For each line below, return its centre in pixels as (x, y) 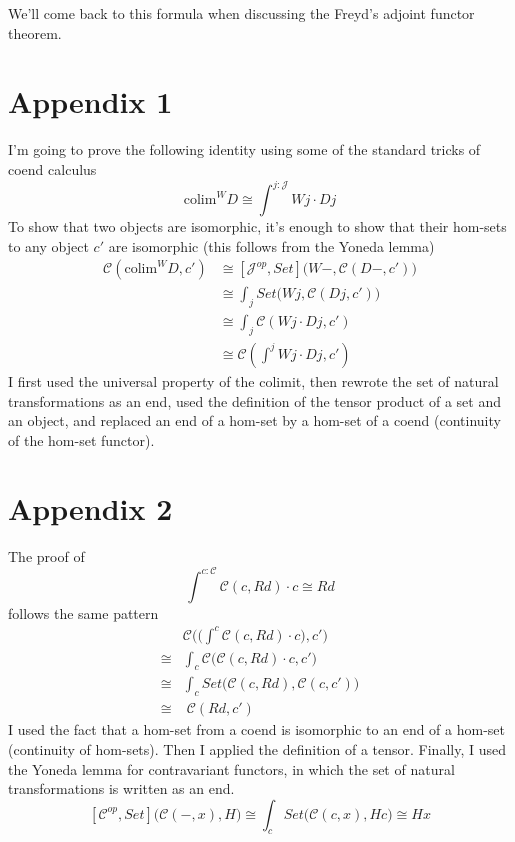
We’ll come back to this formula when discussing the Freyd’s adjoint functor (241, 13)
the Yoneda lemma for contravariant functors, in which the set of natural (231, 768)
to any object (48, 245)
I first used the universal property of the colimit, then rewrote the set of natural (253, 380)
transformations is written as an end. (121, 788)
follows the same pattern (83, 612)
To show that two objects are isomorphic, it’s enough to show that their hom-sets (257, 226)
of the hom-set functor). (81, 439)
